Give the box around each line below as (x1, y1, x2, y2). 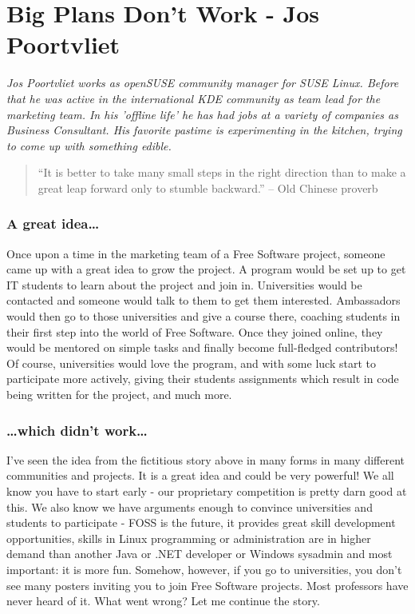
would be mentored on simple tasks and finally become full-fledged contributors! (6, 339, 398, 356)
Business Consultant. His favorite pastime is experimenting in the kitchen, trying (6, 122, 402, 138)
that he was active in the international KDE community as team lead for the (6, 90, 381, 106)
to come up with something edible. (6, 137, 172, 153)
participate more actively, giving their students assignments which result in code (6, 370, 399, 387)
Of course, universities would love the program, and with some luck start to (6, 354, 376, 371)
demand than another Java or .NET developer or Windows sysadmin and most (6, 545, 393, 562)
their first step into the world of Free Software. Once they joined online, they (6, 323, 383, 340)
